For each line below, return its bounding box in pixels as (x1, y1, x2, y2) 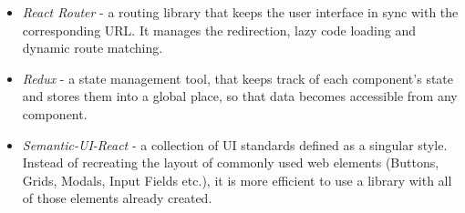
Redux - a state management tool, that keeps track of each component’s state (22, 68, 454, 87)
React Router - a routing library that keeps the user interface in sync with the (22, 3, 459, 21)
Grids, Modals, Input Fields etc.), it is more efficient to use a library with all (22, 170, 452, 189)
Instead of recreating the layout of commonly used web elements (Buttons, (22, 153, 439, 172)
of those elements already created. (22, 188, 212, 208)
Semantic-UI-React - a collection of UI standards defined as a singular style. (22, 135, 448, 154)
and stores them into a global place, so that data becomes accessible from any (22, 86, 458, 106)
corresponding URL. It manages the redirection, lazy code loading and (22, 20, 417, 39)
